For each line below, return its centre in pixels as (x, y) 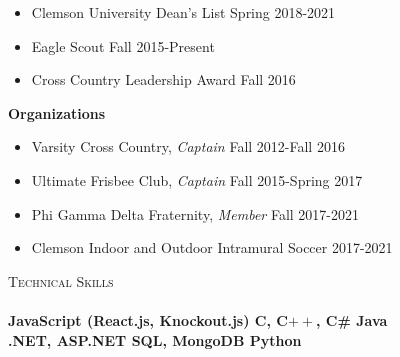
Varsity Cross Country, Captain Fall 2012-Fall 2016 (188, 146)
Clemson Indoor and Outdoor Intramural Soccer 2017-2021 (212, 247)
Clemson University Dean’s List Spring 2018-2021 (183, 12)
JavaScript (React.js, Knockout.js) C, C (148, 319)
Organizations (57, 112)
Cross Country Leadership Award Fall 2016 (163, 79)
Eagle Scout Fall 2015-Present (123, 45)
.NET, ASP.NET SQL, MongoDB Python (155, 339)
